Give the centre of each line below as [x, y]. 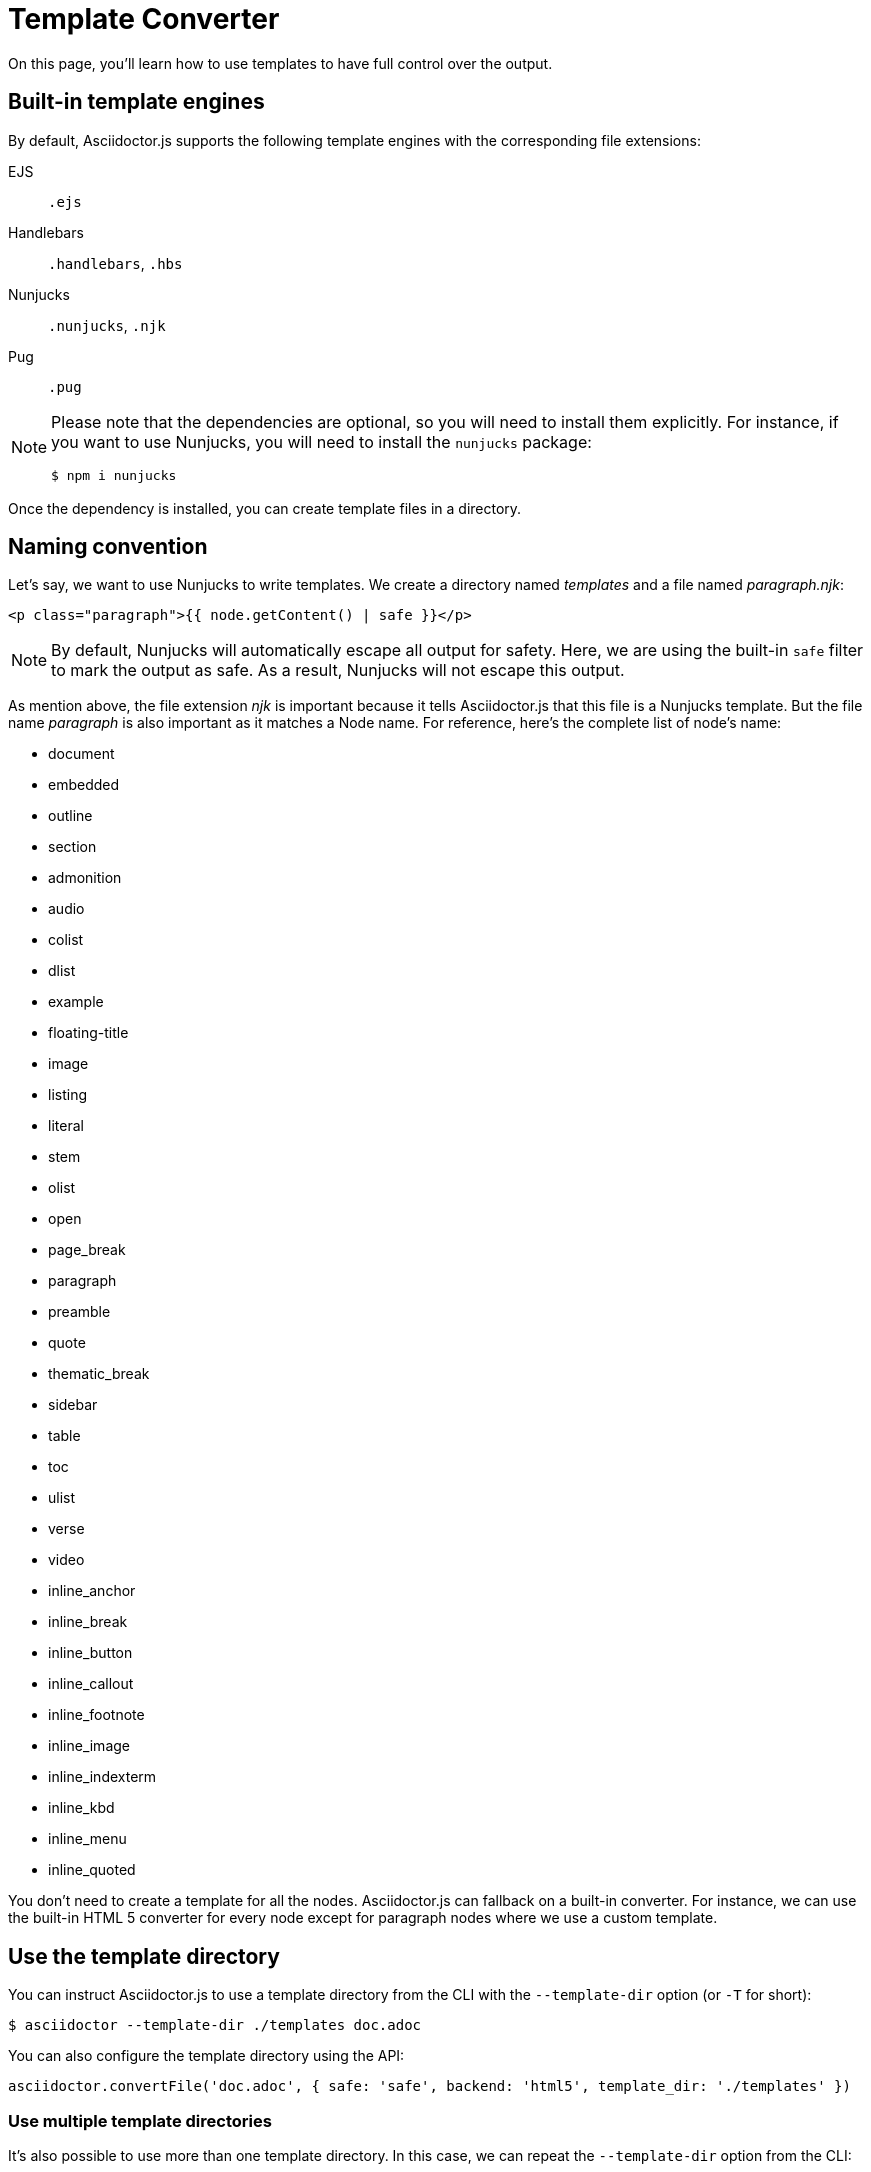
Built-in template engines [136, 102]
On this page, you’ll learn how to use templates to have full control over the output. [280, 63]
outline [70, 816]
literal [66, 1126]
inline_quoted [92, 1870]
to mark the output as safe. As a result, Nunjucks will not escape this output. [338, 670]
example [76, 1002]
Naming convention [108, 547]
